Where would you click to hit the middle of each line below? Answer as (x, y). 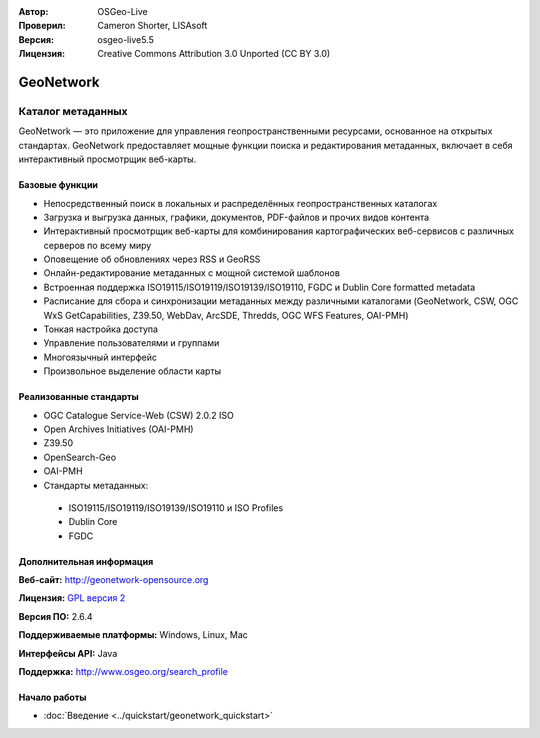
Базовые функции (58, 185)
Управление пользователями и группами (131, 343)
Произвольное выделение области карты (132, 371)
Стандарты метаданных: (96, 485)
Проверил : (42, 26)
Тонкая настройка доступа (101, 329)
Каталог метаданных (73, 111)
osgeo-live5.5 (125, 39)
